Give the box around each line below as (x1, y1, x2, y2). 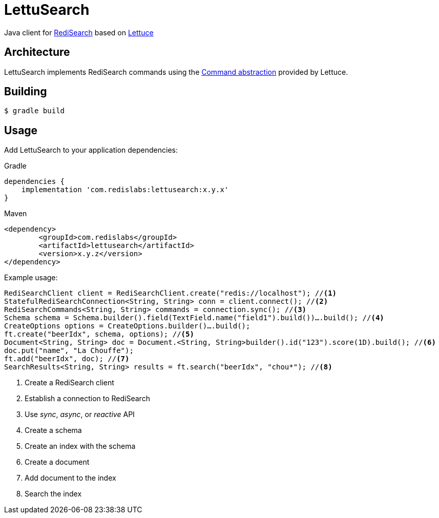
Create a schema (25, 426, 82, 435)
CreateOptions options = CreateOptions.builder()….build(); (4, 322, 250, 330)
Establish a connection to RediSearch (25, 394, 150, 403)
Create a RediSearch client (25, 378, 114, 387)
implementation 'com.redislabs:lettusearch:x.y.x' (21, 185, 229, 194)
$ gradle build (4, 107, 65, 115)
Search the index (25, 489, 82, 499)
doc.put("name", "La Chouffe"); (4, 346, 134, 355)
